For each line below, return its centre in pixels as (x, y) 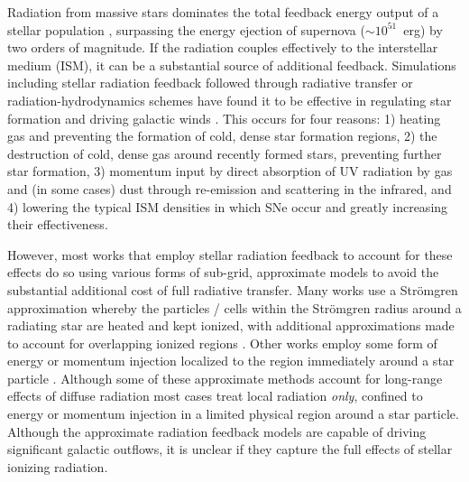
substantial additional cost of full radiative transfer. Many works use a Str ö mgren (233, 289)
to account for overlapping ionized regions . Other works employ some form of (222, 343)
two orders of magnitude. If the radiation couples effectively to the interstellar (223, 47)
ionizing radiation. (58, 466)
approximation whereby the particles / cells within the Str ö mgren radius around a (234, 307)
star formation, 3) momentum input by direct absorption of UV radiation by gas (230, 171)
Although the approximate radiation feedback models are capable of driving (217, 431)
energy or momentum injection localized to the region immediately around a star (231, 361)
